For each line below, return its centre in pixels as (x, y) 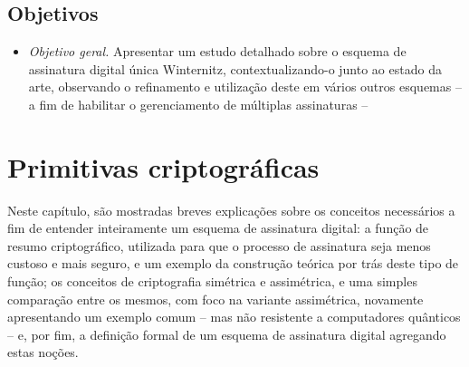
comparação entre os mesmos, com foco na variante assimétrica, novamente (215, 299)
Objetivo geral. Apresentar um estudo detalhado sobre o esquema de (217, 51)
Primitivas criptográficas (163, 166)
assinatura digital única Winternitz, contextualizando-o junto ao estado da (235, 68)
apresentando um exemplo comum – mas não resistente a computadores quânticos (234, 317)
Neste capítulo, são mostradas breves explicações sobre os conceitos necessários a (231, 210)
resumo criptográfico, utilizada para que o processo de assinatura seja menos (219, 245)
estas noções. (43, 352)
